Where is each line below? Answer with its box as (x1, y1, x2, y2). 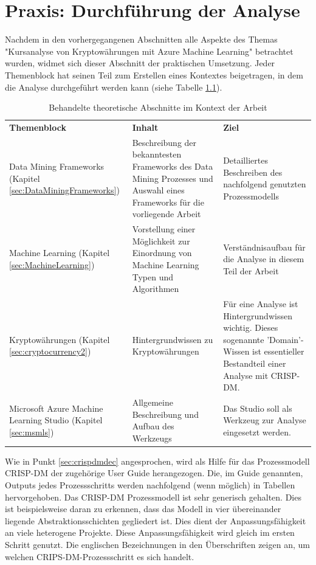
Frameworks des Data (132, 159, 213, 172)
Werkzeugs (132, 431, 172, 444)
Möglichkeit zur (132, 234, 190, 247)
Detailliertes (223, 154, 268, 167)
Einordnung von (132, 246, 192, 259)
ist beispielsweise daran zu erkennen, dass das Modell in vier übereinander (5, 502, 281, 515)
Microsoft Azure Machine (9, 401, 103, 414)
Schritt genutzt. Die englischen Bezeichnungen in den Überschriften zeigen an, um (5, 538, 310, 551)
